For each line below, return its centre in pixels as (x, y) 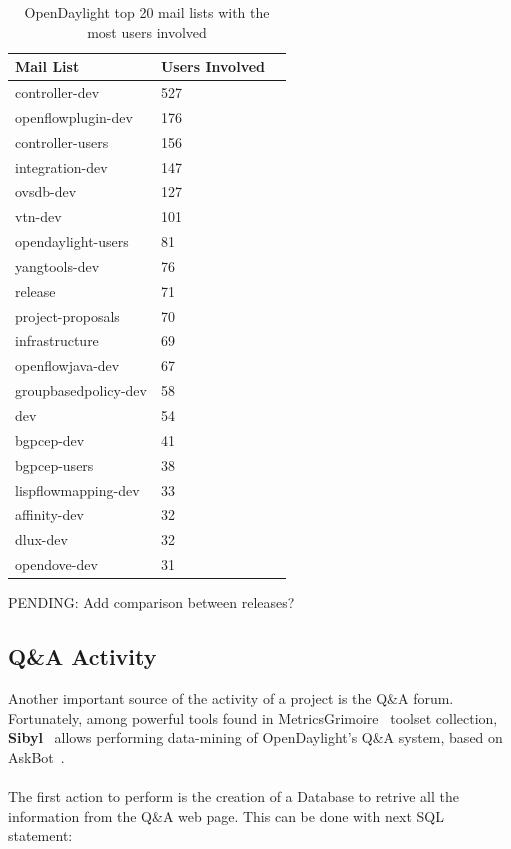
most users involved (147, 31)
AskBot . (36, 756)
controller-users (62, 141)
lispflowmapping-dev (77, 489)
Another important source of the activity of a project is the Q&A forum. (231, 697)
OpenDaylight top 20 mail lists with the (147, 12)
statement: (40, 835)
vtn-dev (38, 216)
